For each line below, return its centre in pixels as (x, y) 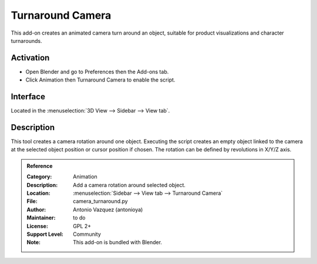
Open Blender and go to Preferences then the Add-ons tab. (97, 72)
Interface (28, 97)
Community (87, 234)
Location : (38, 193)
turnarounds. (26, 40)
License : (37, 226)
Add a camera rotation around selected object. (129, 185)
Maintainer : (41, 218)
